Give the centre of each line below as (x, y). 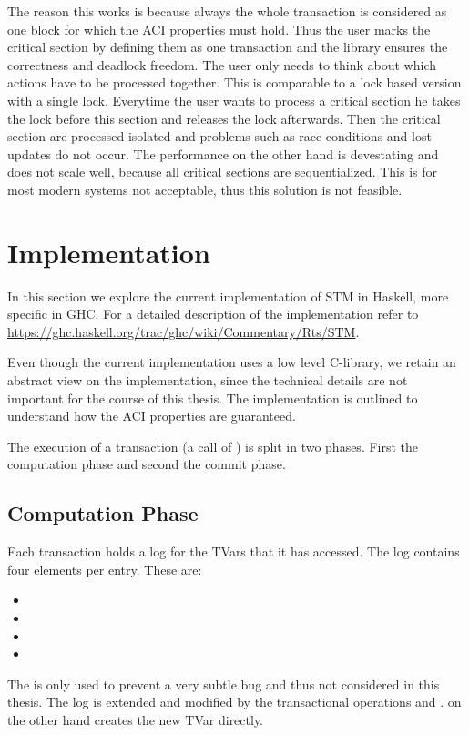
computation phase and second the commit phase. (147, 464)
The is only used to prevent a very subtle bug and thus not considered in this (224, 684)
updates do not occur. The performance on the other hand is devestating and (223, 153)
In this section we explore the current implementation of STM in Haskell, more (228, 296)
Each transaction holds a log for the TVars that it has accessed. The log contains (234, 551)
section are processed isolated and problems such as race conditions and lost (219, 136)
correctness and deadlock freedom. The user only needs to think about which (222, 64)
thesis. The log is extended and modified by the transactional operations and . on (234, 702)
